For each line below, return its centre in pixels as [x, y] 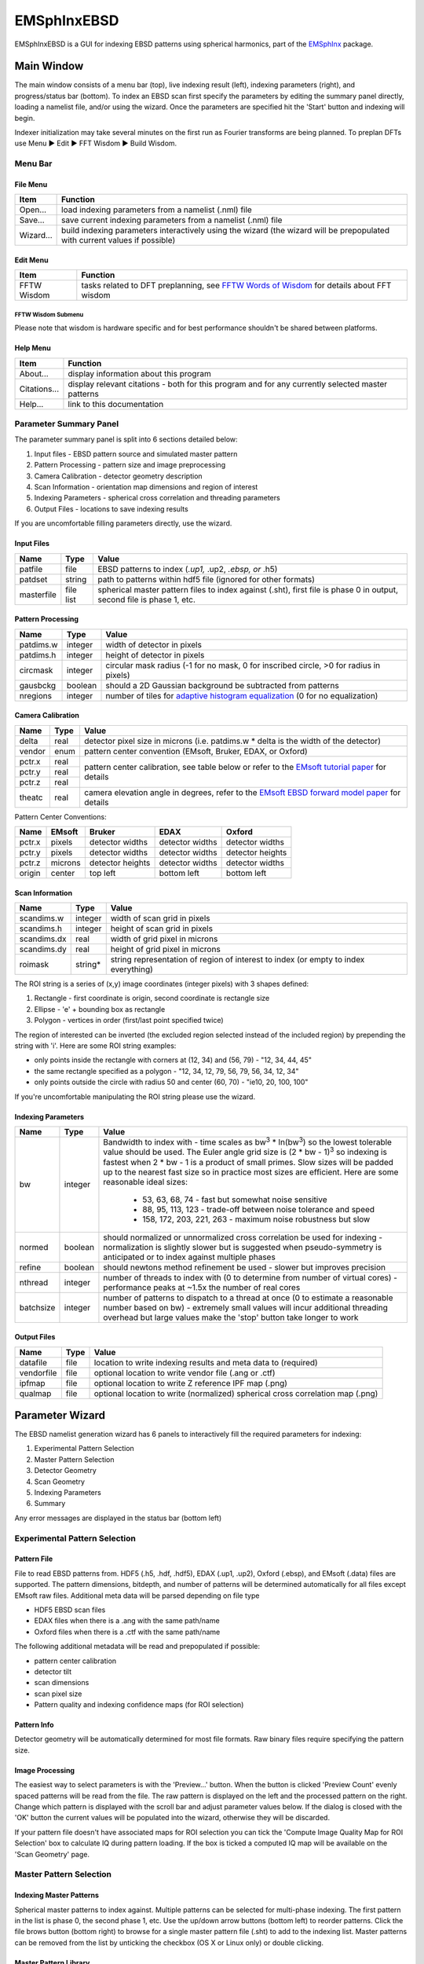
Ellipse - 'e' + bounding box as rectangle [100, 1009]
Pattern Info [34, 1725]
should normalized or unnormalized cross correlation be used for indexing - [243, 1237]
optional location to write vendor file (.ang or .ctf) [185, 1372]
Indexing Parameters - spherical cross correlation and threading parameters [157, 498]
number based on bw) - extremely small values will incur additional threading [246, 1307]
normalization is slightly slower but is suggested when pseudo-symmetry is [243, 1247]
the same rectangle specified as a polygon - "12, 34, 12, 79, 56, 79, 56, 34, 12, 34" [166, 1071]
